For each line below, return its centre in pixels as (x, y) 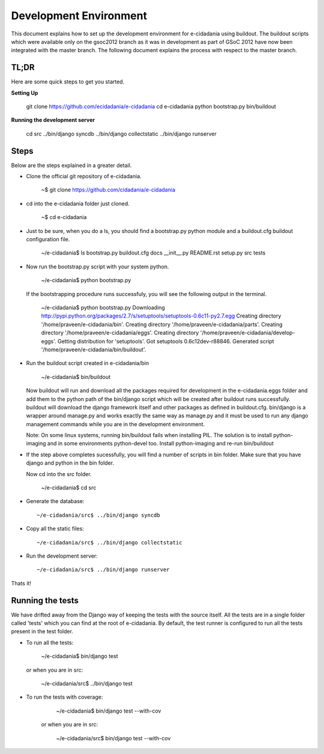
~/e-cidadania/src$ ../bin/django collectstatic (109, 542)
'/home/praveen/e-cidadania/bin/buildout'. (94, 349)
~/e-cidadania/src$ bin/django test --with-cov (113, 738)
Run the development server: (62, 556)
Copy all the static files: (55, 529)
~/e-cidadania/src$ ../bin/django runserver (103, 570)
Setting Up (25, 92)
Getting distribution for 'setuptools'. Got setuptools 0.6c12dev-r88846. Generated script (166, 341)
